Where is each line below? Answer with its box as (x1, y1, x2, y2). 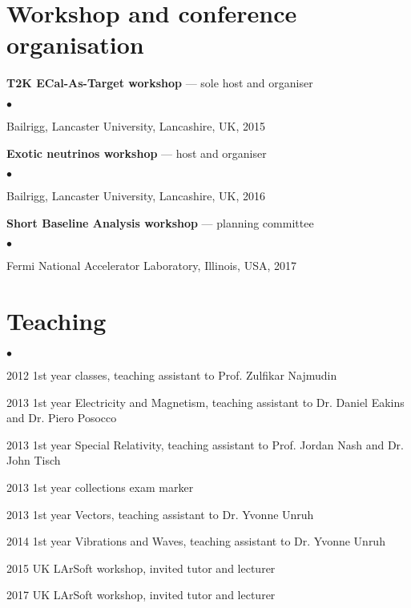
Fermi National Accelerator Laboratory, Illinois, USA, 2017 (6, 257, 296, 274)
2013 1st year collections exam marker (6, 478, 194, 495)
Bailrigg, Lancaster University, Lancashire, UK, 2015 (6, 117, 265, 134)
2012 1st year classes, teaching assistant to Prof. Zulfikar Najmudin (6, 367, 337, 383)
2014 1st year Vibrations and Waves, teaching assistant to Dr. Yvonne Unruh (6, 533, 385, 550)
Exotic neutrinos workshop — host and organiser (6, 144, 267, 161)
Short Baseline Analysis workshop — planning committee (6, 214, 314, 231)
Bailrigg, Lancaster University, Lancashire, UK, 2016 (6, 187, 265, 204)
